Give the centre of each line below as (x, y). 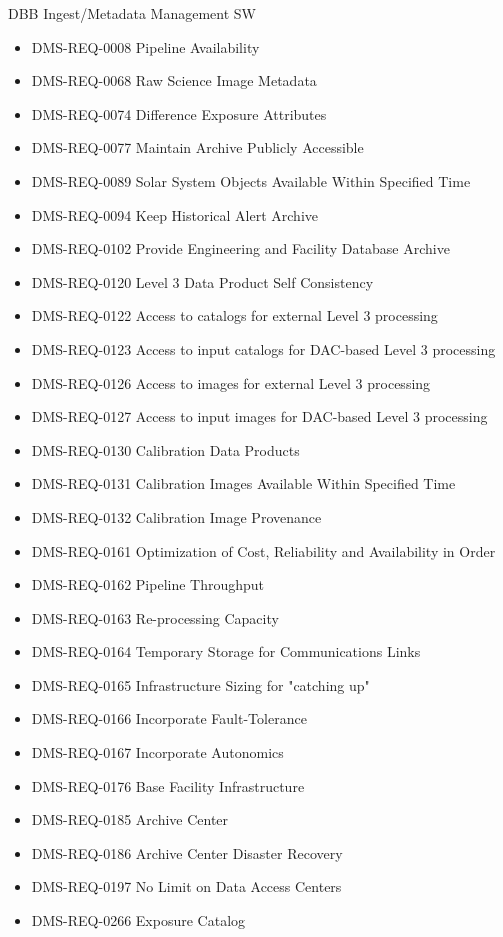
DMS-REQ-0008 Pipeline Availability (145, 46)
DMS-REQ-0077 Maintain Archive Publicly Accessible (197, 147)
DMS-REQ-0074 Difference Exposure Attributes (179, 113)
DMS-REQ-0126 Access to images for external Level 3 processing (231, 382)
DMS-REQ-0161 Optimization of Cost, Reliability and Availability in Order (263, 550)
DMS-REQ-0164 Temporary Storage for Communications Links (226, 651)
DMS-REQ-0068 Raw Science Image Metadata (174, 80)
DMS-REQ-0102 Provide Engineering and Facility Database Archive (240, 248)
